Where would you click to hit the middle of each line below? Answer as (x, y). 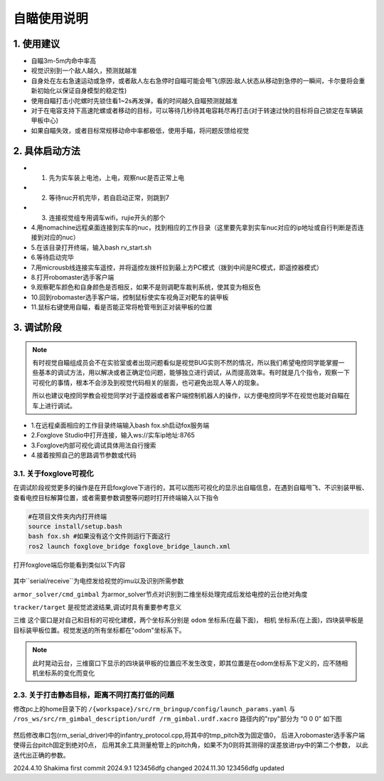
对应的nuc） (61, 238)
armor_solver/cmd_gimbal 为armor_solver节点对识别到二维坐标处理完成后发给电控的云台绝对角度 (160, 594)
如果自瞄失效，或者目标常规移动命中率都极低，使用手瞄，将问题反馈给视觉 (140, 130)
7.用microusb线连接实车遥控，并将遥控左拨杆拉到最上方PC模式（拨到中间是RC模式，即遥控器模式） (177, 267)
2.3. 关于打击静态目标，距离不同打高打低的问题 (94, 695)
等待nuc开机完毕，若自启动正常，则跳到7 (109, 197)
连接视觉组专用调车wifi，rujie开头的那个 (107, 218)
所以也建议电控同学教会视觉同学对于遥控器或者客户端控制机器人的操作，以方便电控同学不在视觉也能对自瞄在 (191, 395)
